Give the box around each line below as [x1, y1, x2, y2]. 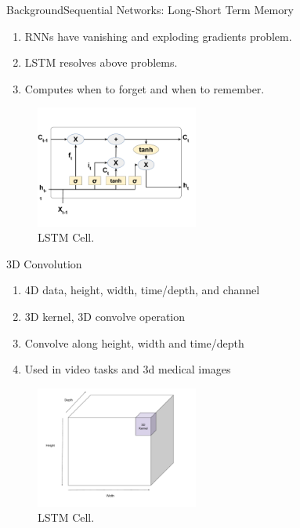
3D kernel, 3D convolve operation [24, 308, 186, 324]
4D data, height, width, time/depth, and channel [24, 282, 260, 298]
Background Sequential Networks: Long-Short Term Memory [6, 2, 295, 17]
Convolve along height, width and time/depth [24, 334, 244, 351]
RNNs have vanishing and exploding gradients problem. [24, 27, 292, 44]
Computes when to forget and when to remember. [24, 80, 265, 96]
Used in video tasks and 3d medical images [24, 361, 231, 377]
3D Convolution [6, 255, 82, 271]
